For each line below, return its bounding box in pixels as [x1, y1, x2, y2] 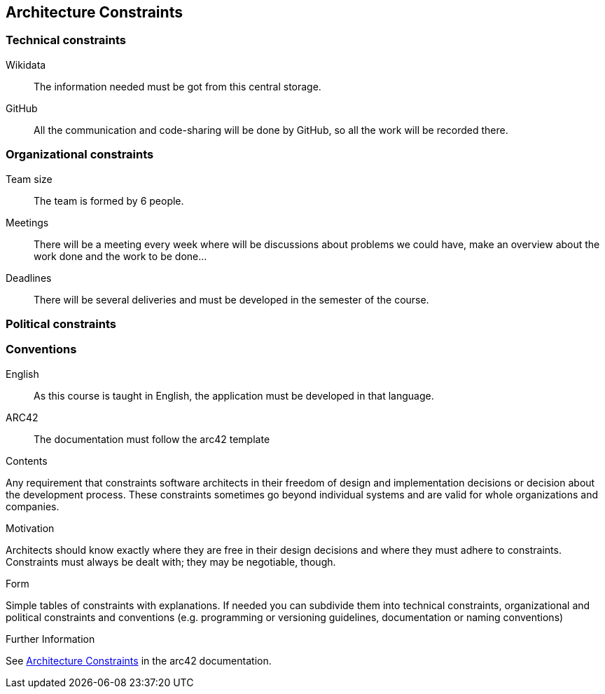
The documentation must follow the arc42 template [34, 433, 270, 445]
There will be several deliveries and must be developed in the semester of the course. [34, 293, 429, 306]
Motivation [6, 522, 55, 534]
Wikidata [6, 58, 46, 71]
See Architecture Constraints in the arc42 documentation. [6, 654, 272, 667]
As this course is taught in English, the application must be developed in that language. [34, 389, 434, 402]
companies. [6, 500, 60, 512]
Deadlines [6, 271, 52, 284]
